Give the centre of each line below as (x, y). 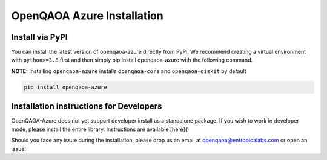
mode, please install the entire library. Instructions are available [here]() (100, 129)
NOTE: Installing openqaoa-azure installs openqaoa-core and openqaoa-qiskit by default (129, 71)
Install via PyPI (39, 37)
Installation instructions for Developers (87, 107)
